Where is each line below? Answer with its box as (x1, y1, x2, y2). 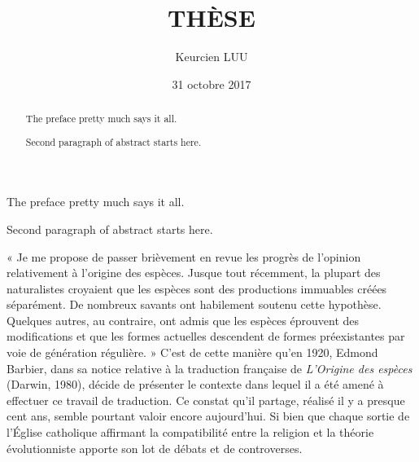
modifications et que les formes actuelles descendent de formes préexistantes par (7, 328, 405, 345)
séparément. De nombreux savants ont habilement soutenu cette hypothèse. (7, 296, 382, 313)
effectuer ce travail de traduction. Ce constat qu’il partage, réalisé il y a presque (7, 391, 405, 408)
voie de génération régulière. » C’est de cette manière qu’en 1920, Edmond (7, 344, 378, 361)
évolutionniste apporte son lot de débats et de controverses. (7, 439, 303, 456)
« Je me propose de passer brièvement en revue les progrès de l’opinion (7, 248, 361, 265)
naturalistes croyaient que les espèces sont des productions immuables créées (7, 279, 387, 297)
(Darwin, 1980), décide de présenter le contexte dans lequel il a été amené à (7, 376, 384, 393)
